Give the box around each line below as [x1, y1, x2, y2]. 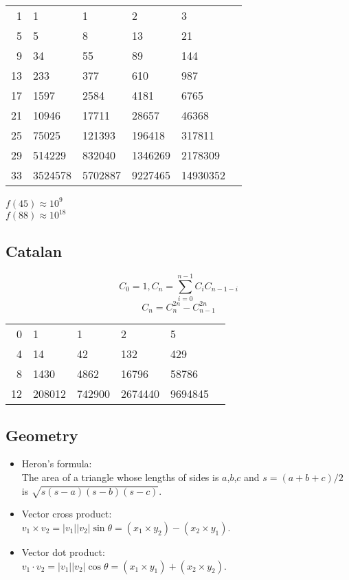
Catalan [5, 241, 63, 262]
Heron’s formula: [21, 456, 92, 471]
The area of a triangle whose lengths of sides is [21, 470, 219, 484]
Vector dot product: [21, 545, 105, 559]
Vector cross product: [21, 506, 112, 521]
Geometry [5, 424, 78, 445]
